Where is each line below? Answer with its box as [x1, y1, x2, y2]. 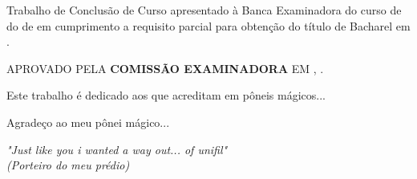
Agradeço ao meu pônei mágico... [6, 113, 170, 130]
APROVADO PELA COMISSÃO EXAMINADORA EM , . [6, 59, 324, 76]
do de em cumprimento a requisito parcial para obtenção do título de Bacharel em [6, 17, 411, 34]
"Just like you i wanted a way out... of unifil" [6, 140, 228, 157]
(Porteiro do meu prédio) [6, 157, 130, 173]
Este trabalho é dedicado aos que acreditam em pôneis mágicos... [6, 87, 326, 104]
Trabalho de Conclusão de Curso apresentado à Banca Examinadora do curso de [6, 2, 402, 18]
